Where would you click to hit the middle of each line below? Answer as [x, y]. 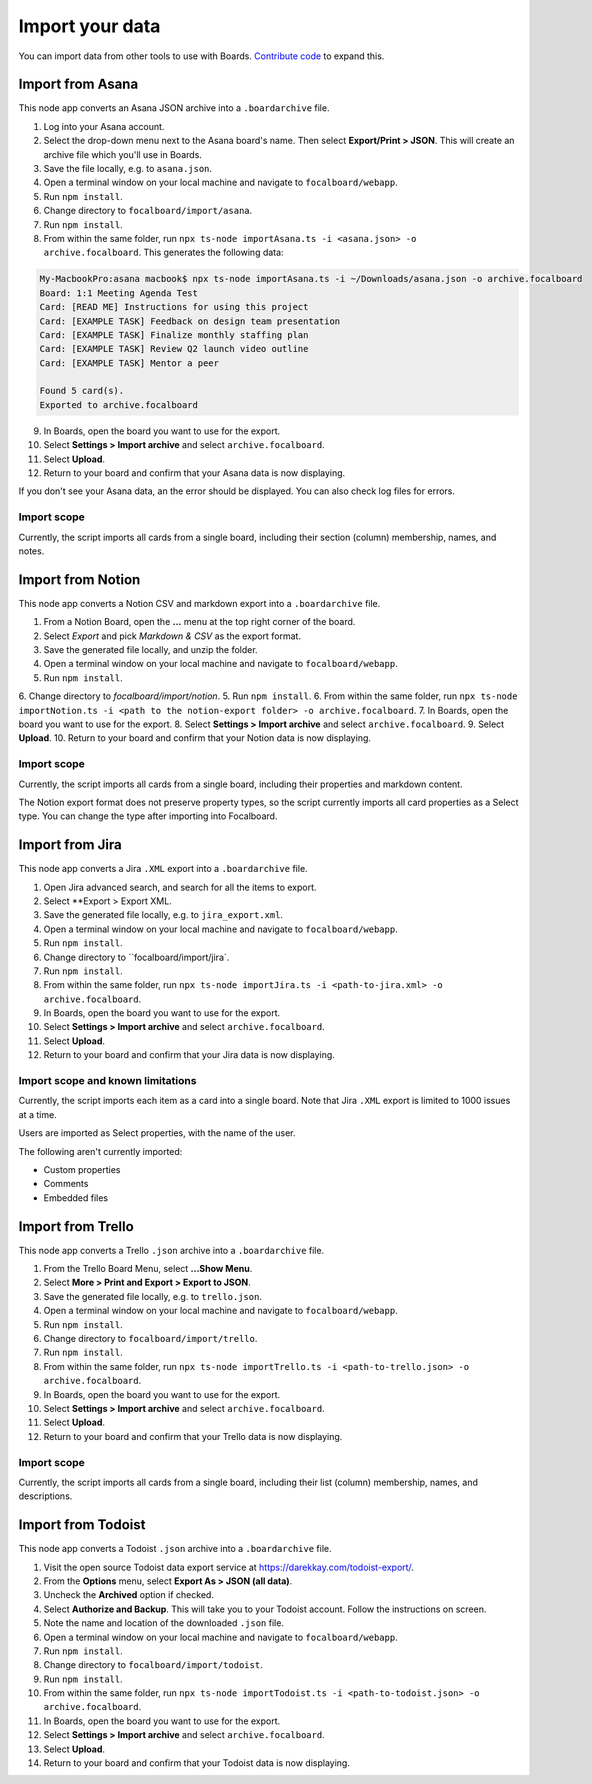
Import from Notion [79, 579]
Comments [66, 1184]
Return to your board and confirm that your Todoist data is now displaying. [196, 1763]
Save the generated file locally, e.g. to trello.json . [152, 1296]
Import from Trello [76, 1226]
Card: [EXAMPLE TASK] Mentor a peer [129, 363]
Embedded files [76, 1197]
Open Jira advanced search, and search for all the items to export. [180, 887]
